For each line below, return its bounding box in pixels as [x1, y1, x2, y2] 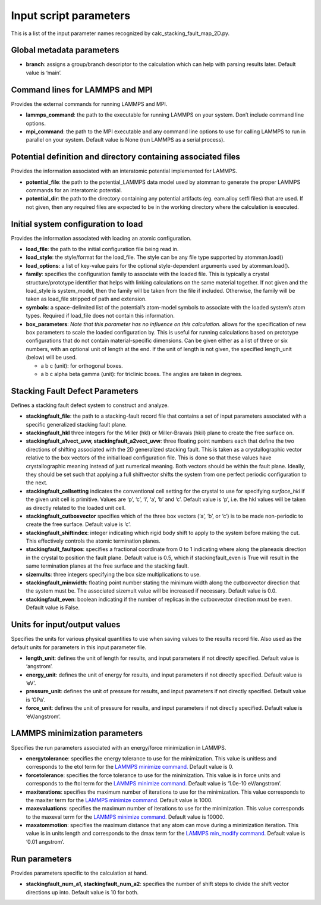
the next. [26, 479, 48, 486]
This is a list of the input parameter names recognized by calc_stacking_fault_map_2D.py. [11, 30, 230, 37]
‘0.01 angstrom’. [26, 838, 65, 845]
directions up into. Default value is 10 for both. [26, 888, 139, 895]
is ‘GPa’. [26, 696, 46, 703]
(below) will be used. [26, 354, 77, 361]
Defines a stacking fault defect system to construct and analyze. [11, 402, 169, 409]
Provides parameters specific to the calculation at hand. [11, 869, 148, 876]
